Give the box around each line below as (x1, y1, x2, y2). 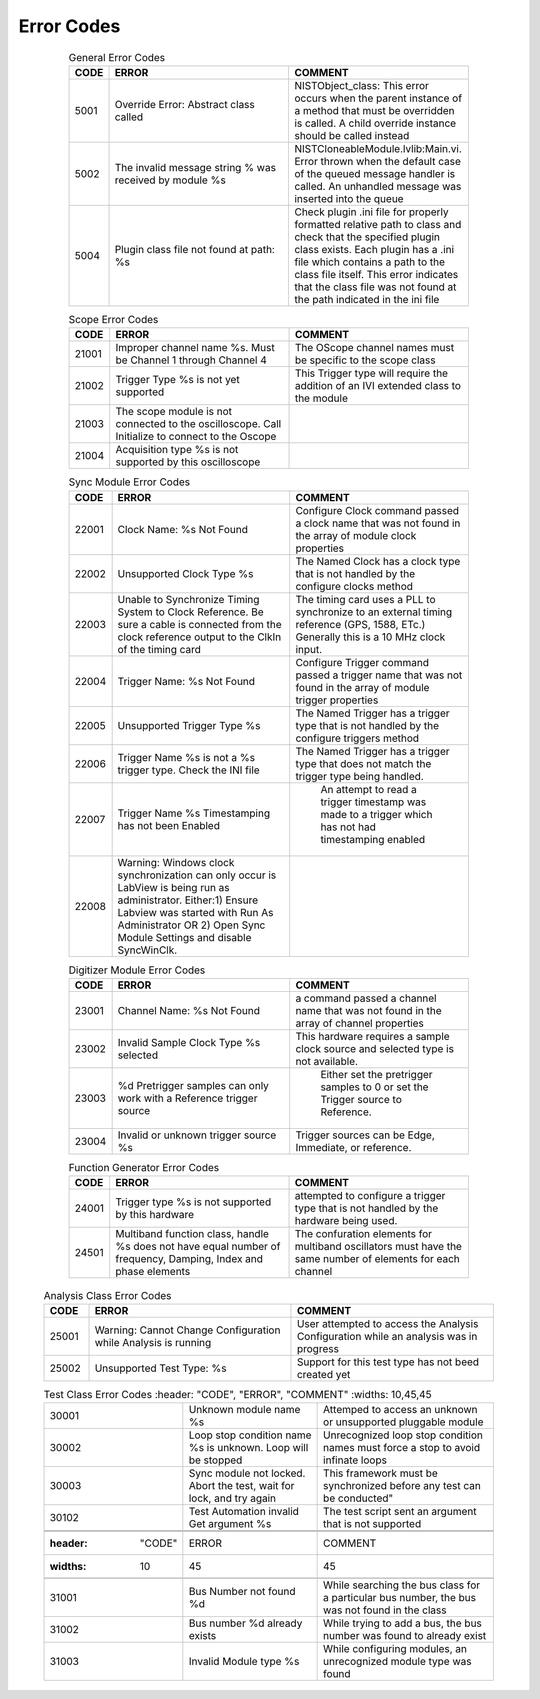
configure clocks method (295, 579, 414, 593)
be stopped (188, 1453, 243, 1467)
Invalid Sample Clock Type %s (117, 1036, 261, 1050)
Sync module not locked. (188, 1466, 306, 1480)
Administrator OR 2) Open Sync (117, 918, 266, 932)
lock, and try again (188, 1491, 277, 1505)
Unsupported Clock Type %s (117, 566, 254, 580)
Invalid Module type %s (188, 1655, 300, 1669)
